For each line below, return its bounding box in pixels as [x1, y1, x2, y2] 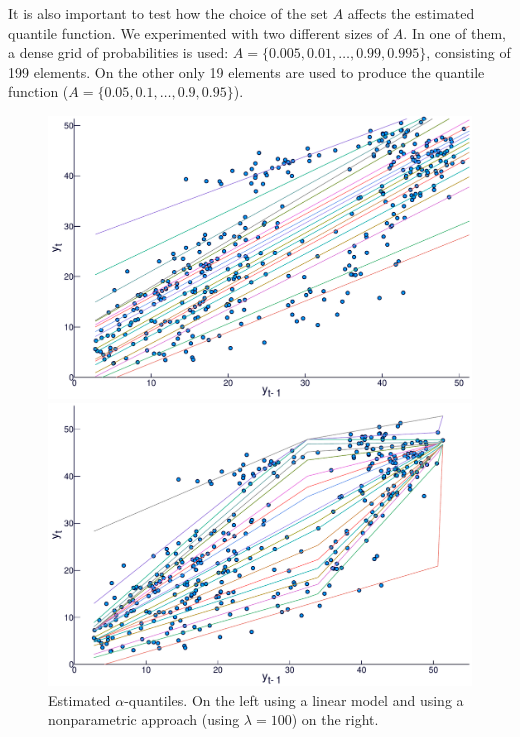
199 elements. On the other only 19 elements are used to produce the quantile [8, 61, 485, 82]
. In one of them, [403, 22, 507, 43]
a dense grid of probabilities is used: [8, 42, 229, 63]
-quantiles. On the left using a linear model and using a [124, 689, 464, 710]
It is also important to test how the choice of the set [8, 3, 328, 23]
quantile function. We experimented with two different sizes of [8, 22, 389, 43]
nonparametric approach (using [48, 709, 240, 730]
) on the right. [291, 709, 379, 730]
